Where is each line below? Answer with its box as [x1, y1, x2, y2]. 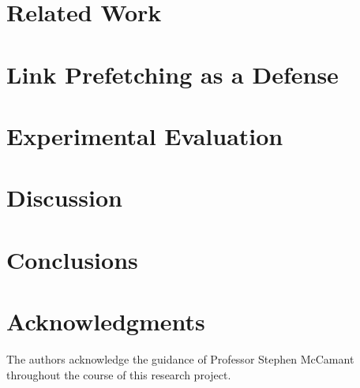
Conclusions [6, 243, 138, 275]
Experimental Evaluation [6, 119, 283, 151]
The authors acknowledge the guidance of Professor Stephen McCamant [6, 351, 354, 367]
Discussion [6, 181, 122, 214]
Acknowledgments [6, 305, 205, 338]
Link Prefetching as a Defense [6, 58, 339, 90]
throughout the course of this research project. [6, 366, 231, 382]
